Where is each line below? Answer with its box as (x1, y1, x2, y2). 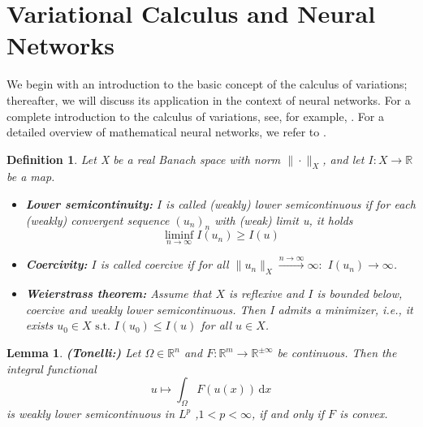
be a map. (6, 168, 55, 185)
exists (25, 317, 54, 334)
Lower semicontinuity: (25, 196, 153, 213)
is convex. (339, 405, 388, 422)
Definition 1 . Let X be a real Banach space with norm (6, 150, 281, 167)
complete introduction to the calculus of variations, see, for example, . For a (6, 107, 384, 124)
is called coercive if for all (100, 256, 229, 273)
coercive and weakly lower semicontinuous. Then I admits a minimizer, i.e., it (25, 300, 413, 317)
